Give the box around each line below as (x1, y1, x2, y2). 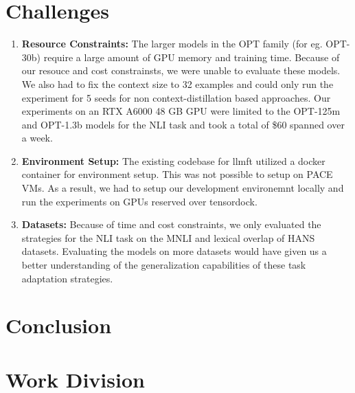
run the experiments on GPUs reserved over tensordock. (21, 194, 257, 208)
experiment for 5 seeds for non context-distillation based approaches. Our (21, 90, 331, 104)
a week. (21, 131, 53, 145)
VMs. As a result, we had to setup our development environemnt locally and (21, 181, 344, 195)
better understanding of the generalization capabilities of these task (21, 258, 306, 272)
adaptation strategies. (21, 271, 113, 285)
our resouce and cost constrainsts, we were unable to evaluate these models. (21, 63, 341, 78)
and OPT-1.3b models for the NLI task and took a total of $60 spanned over (21, 117, 345, 131)
